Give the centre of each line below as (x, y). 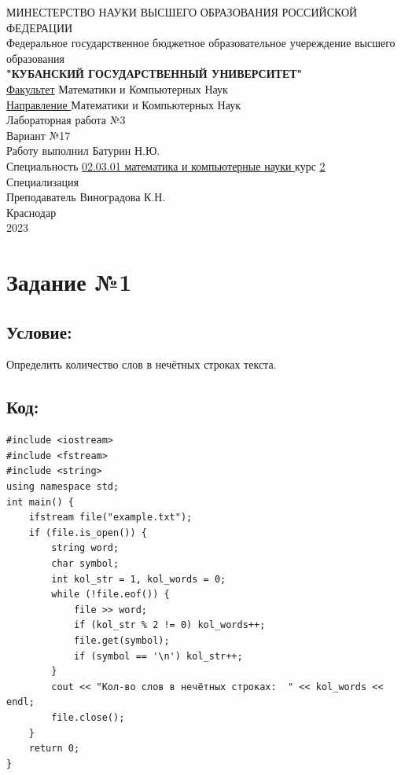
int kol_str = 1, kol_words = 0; (139, 579)
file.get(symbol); (121, 641)
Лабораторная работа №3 (66, 120)
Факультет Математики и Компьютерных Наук (117, 88)
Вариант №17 (39, 135)
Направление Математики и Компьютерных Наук (124, 104)
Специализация (43, 181)
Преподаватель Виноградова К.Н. (86, 197)
